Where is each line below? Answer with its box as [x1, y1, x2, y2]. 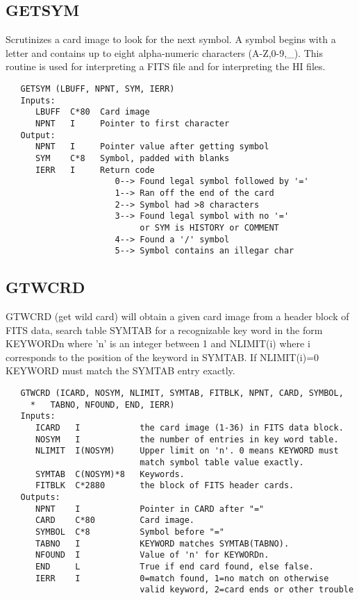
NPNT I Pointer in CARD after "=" [35, 503, 265, 514]
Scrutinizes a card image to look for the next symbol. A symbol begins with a [6, 32, 336, 47]
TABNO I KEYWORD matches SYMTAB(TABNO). [35, 538, 290, 549]
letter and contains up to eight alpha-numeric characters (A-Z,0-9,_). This [6, 45, 323, 60]
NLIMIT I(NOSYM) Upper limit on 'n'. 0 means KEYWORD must [35, 446, 339, 456]
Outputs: [20, 492, 60, 502]
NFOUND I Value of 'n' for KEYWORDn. [35, 550, 269, 560]
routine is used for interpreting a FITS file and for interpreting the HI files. [6, 59, 326, 74]
